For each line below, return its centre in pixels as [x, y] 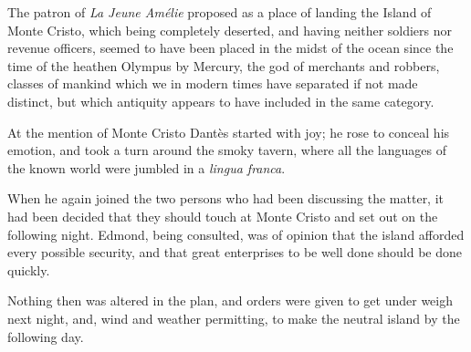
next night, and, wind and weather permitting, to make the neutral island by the [234, 318]
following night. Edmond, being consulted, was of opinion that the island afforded [236, 234]
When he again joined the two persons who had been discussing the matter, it [226, 198]
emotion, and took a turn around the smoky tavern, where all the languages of [227, 150]
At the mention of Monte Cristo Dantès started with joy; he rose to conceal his [229, 132]
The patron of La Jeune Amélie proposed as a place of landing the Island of [220, 12]
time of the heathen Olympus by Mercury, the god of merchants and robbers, [224, 65]
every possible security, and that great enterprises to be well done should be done [235, 252]
